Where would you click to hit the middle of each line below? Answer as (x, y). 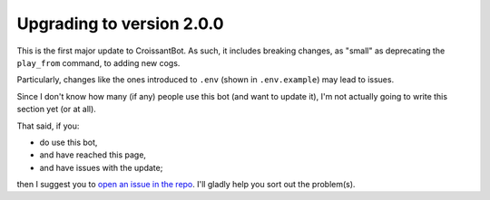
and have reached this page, (93, 155)
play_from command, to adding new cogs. (98, 62)
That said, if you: (48, 126)
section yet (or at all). (57, 110)
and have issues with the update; (101, 167)
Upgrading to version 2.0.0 (120, 24)
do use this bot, (69, 142)
